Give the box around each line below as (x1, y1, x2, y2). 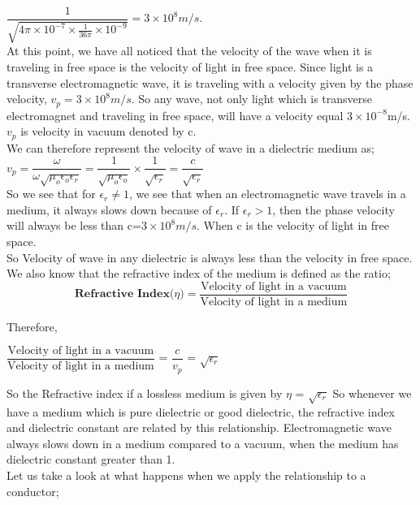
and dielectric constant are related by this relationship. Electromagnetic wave (6, 419, 392, 436)
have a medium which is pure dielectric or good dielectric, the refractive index (6, 403, 395, 420)
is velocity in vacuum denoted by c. (20, 123, 197, 140)
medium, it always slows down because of (6, 201, 212, 218)
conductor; (6, 482, 59, 499)
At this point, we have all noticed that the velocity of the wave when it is (6, 42, 372, 59)
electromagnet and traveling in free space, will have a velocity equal (6, 106, 344, 123)
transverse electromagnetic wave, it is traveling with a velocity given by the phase (6, 74, 414, 91)
